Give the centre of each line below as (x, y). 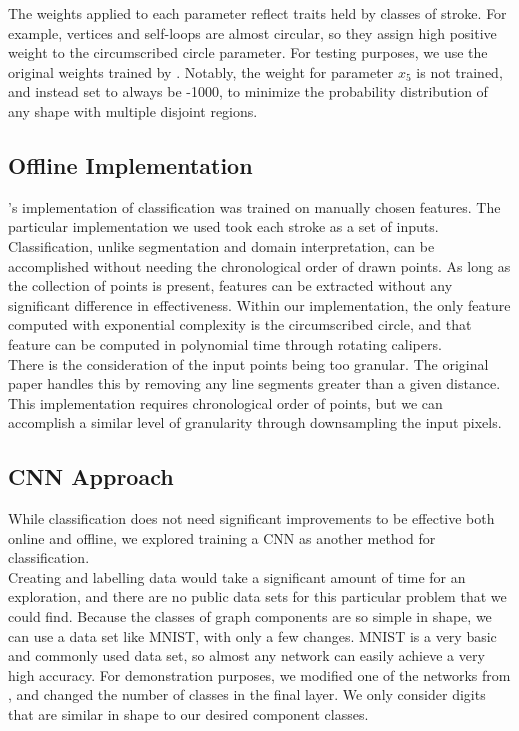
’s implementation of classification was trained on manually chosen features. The (254, 206)
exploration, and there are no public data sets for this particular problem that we (257, 596)
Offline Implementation (130, 164)
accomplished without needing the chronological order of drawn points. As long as (259, 265)
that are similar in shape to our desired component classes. (188, 714)
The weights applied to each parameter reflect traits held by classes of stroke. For (257, 13)
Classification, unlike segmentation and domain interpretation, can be (221, 245)
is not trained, (459, 71)
